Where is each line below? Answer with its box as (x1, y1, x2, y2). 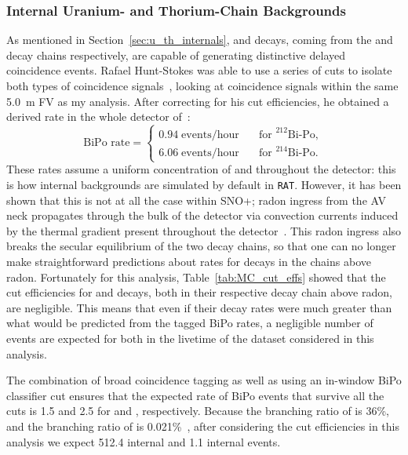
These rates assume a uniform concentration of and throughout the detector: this (6, 161, 396, 177)
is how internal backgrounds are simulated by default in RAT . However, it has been (6, 176, 402, 192)
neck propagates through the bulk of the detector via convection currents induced (6, 207, 399, 224)
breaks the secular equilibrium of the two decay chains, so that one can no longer (6, 238, 396, 254)
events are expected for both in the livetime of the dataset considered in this (6, 329, 374, 346)
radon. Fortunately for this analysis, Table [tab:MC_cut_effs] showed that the (6, 268, 386, 285)
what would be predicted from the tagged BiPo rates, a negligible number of (6, 315, 373, 331)
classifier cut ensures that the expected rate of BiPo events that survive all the (6, 387, 384, 403)
